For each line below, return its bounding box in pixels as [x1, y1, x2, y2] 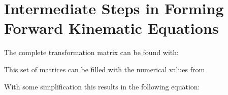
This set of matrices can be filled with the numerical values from [4, 64, 205, 74]
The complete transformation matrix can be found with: [4, 47, 179, 58]
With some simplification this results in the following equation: [4, 81, 200, 91]
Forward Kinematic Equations [4, 18, 219, 38]
